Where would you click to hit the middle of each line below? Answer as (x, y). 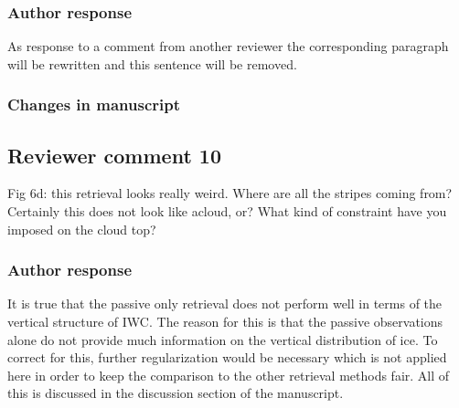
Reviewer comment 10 (114, 155)
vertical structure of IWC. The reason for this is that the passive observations (225, 322)
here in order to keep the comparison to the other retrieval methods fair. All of (229, 375)
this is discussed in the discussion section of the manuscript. (176, 393)
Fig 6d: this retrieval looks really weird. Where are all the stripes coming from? (230, 193)
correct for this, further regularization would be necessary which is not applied (227, 357)
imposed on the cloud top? (82, 229)
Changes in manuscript (94, 105)
